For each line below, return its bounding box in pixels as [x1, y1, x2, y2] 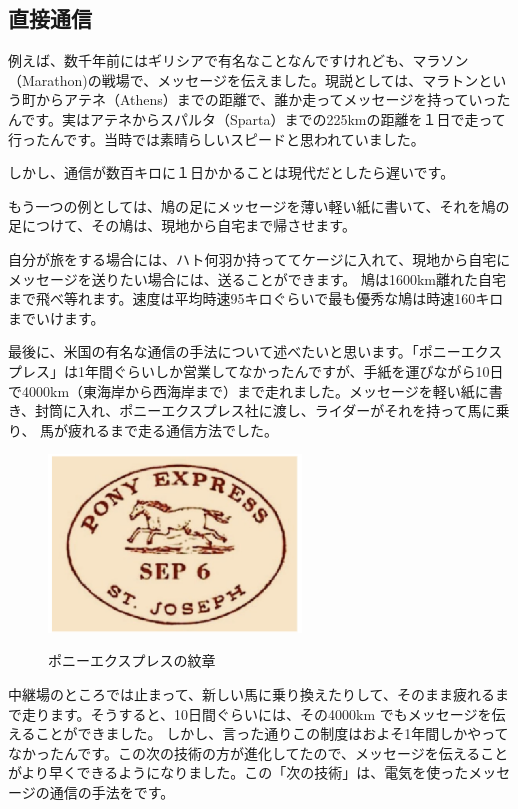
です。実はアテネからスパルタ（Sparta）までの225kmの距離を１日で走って [21, 108, 506, 129]
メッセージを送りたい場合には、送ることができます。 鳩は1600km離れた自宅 [8, 268, 507, 289]
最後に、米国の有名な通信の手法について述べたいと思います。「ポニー [8, 341, 461, 362]
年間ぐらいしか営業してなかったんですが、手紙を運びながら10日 [84, 360, 504, 381]
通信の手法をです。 [49, 782, 175, 802]
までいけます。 [8, 307, 105, 328]
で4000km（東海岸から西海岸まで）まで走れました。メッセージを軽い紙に [8, 380, 489, 401]
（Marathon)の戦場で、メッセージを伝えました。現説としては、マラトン [8, 69, 479, 90]
